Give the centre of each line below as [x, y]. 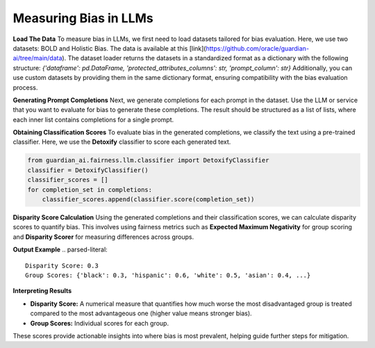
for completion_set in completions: [90, 190]
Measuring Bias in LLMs [83, 18]
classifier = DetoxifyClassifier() [88, 170]
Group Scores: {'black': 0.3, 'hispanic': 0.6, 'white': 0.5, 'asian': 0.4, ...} [168, 275]
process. [25, 88]
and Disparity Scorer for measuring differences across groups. [103, 237]
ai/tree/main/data [37, 58]
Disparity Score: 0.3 [62, 265]
